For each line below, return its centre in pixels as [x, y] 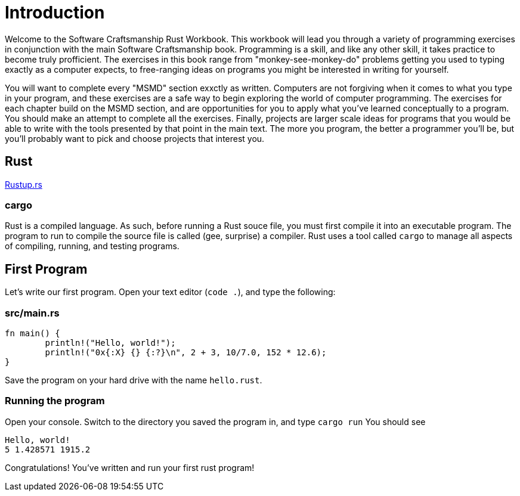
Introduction [55, 13]
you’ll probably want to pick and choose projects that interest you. [135, 138]
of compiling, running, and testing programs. [92, 246]
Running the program [55, 401]
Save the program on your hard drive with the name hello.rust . [134, 380]
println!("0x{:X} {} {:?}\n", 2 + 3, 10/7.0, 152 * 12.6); [186, 352]
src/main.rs [32, 313]
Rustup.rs [24, 184]
